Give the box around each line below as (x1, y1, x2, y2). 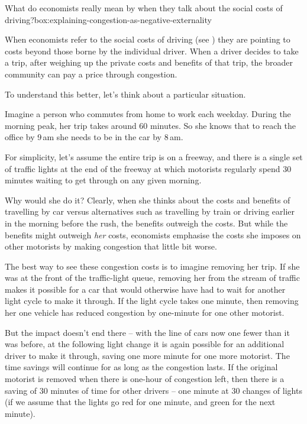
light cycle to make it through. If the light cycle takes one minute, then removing (5, 294, 299, 307)
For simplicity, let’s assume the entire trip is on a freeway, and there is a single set (5, 150, 303, 163)
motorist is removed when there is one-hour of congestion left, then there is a (5, 373, 285, 385)
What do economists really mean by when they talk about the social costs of (5, 2, 283, 14)
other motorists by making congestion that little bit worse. (5, 240, 217, 253)
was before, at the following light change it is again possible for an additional (5, 338, 285, 350)
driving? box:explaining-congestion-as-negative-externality (5, 13, 212, 25)
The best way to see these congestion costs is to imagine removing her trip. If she (5, 260, 300, 272)
